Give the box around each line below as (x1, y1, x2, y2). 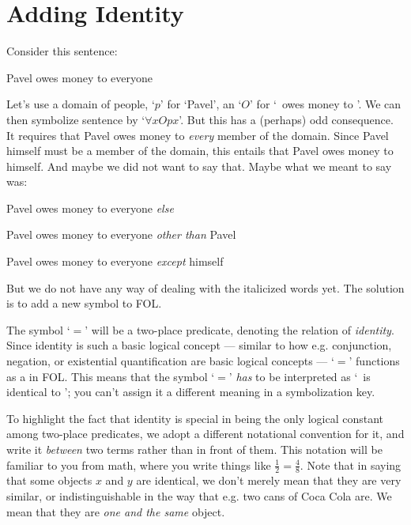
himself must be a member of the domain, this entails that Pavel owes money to (6, 142, 394, 159)
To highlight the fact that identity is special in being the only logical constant (6, 410, 384, 426)
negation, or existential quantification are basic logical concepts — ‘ (6, 353, 334, 369)
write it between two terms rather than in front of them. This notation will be (6, 441, 383, 457)
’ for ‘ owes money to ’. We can (250, 96, 402, 112)
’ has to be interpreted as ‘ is (228, 368, 371, 384)
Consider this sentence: (6, 43, 118, 59)
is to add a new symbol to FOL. (6, 295, 162, 312)
